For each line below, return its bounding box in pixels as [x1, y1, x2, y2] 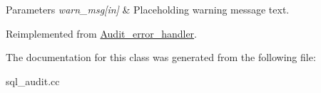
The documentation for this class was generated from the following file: [6, 50, 316, 65]
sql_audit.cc [6, 73, 60, 88]
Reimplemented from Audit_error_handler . [6, 26, 198, 40]
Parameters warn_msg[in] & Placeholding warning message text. [6, 2, 290, 16]
